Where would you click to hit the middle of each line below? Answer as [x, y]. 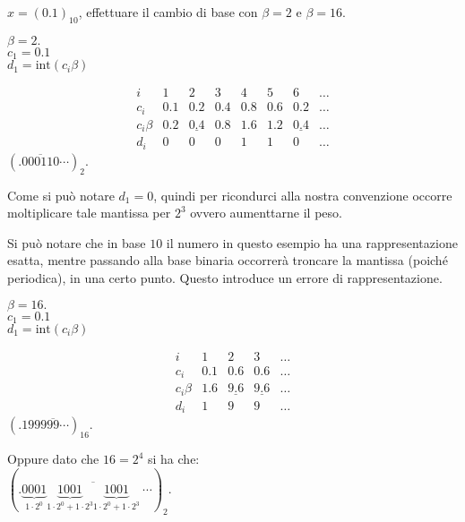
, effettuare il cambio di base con [168, 12]
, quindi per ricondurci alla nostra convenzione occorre [303, 195]
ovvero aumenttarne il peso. [266, 213]
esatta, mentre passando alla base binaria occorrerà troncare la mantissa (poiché [228, 260]
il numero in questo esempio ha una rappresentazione [312, 242]
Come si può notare [61, 195]
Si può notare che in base [77, 242]
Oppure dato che [53, 459]
